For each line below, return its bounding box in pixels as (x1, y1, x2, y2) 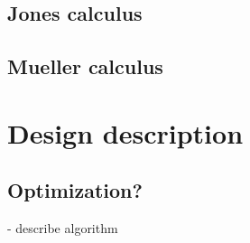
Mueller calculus (7, 52, 163, 80)
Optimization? (7, 176, 143, 204)
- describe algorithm (7, 219, 118, 238)
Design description (7, 114, 244, 151)
